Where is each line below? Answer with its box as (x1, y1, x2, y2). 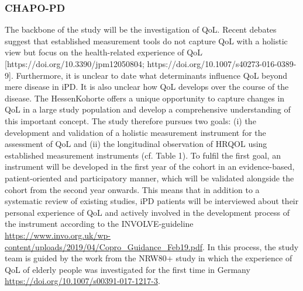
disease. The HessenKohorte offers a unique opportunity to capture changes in (5, 92, 285, 104)
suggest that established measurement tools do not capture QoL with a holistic (5, 34, 288, 47)
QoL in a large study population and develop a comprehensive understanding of (5, 103, 291, 115)
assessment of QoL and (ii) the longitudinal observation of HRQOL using (5, 138, 267, 150)
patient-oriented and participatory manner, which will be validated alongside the (5, 171, 294, 184)
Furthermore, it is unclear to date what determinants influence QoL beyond (16, 69, 288, 81)
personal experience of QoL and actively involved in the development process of (5, 206, 290, 218)
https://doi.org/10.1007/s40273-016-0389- (147, 58, 297, 69)
